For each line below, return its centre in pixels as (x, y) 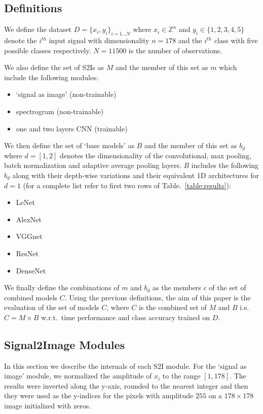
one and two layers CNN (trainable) (72, 128)
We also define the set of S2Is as (54, 67)
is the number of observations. (175, 50)
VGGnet (29, 236)
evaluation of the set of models (52, 307)
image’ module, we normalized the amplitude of (78, 376)
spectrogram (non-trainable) (60, 111)
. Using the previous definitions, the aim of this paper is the (158, 297)
